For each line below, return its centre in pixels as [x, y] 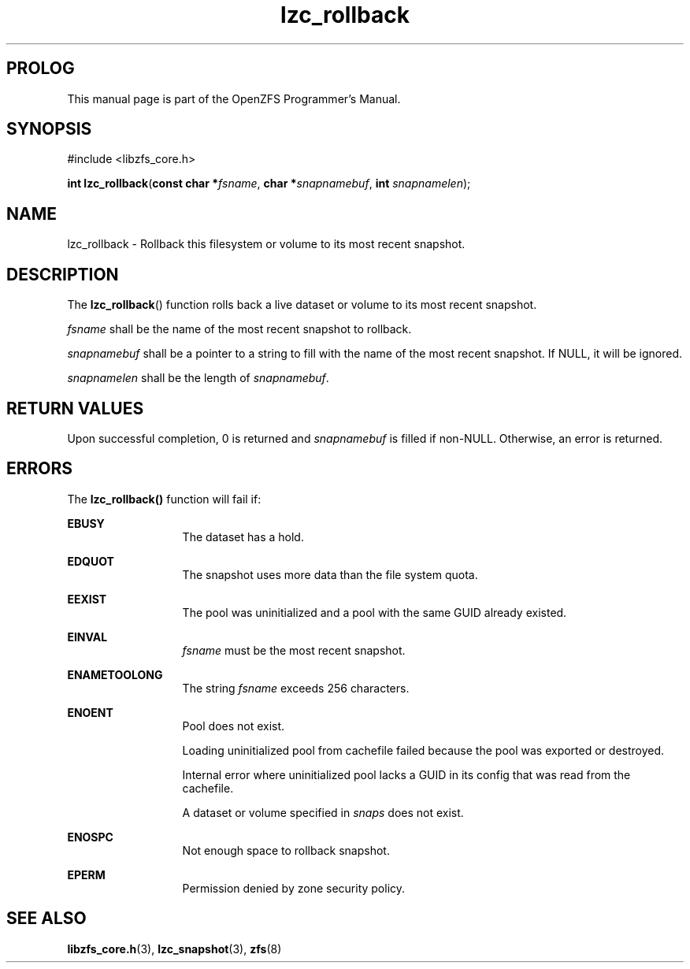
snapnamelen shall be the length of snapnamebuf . [198, 378]
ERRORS [40, 469]
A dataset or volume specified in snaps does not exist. [323, 812]
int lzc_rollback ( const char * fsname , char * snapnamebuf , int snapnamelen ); [269, 184]
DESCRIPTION [63, 274]
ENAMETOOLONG [115, 674]
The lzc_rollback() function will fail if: [164, 499]
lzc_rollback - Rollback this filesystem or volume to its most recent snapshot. [266, 244]
